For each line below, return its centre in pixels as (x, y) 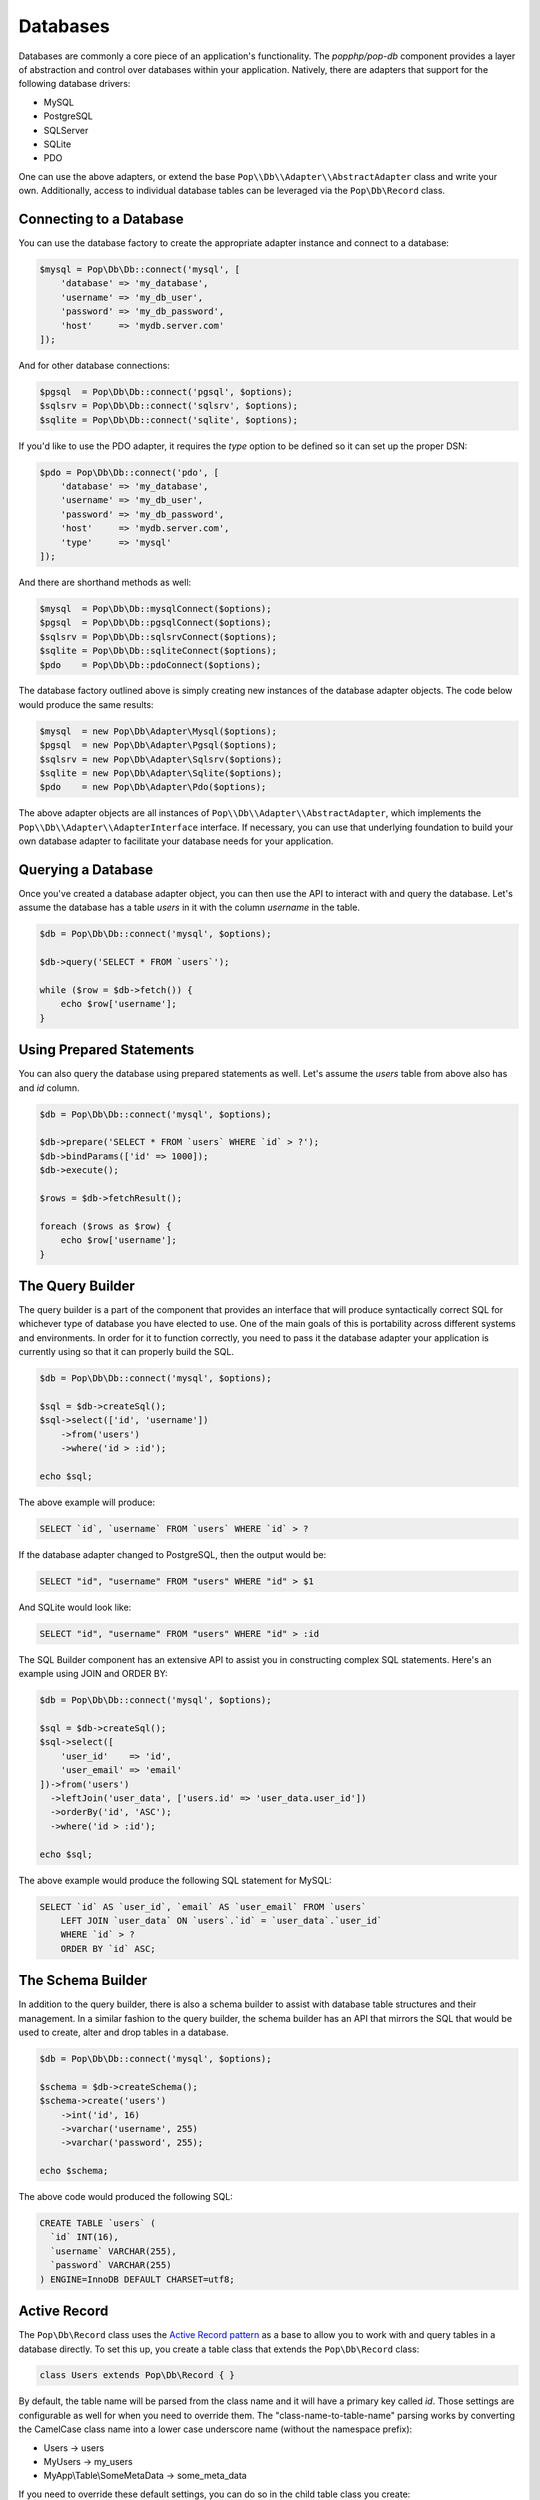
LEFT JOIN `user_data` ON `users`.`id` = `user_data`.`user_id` (221, 1920)
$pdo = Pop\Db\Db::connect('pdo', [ (129, 472)
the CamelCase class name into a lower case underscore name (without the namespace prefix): (215, 2429)
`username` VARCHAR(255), (113, 2251)
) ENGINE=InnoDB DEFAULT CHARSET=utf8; (137, 2279)
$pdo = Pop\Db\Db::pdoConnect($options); (150, 664)
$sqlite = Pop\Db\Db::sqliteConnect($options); (158, 651)
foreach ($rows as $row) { (105, 1226)
